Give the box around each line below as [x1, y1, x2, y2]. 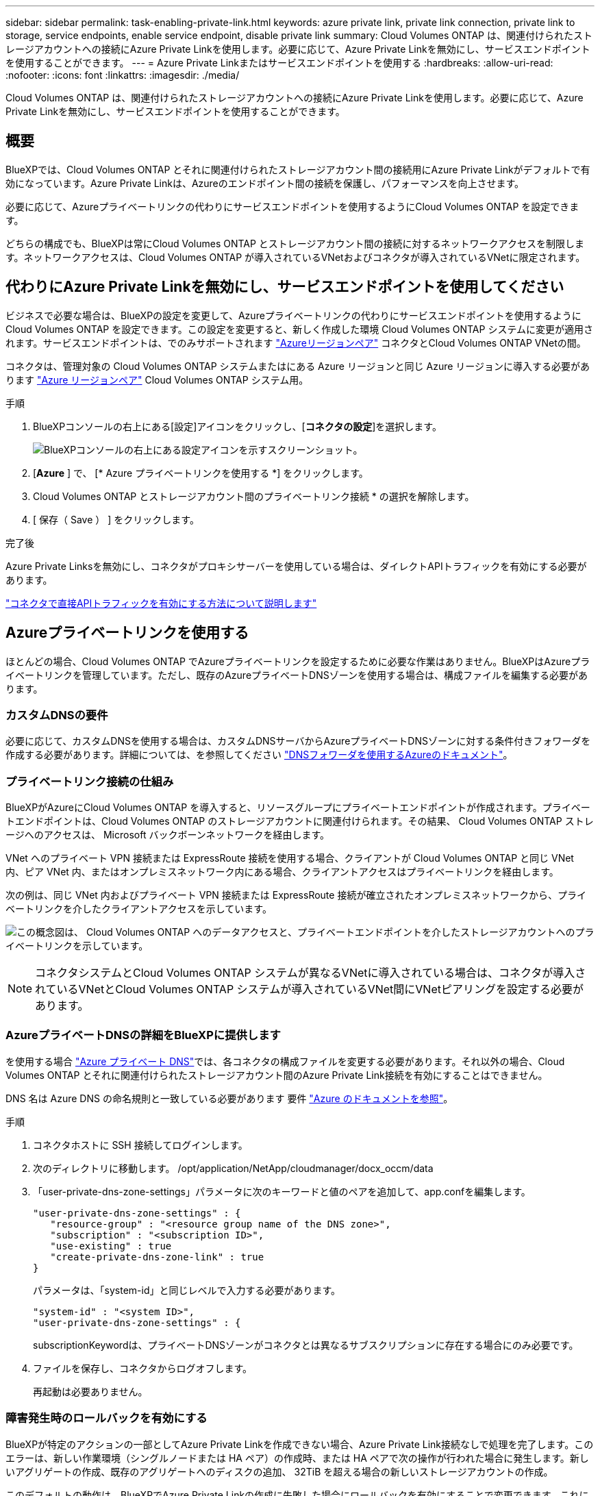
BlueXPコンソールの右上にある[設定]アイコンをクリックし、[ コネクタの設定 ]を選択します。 [33, 420, 442, 432]
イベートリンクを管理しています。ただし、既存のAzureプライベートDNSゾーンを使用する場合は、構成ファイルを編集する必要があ [5, 669, 588, 681]
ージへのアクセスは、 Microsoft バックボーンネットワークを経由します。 [5, 829, 330, 841]
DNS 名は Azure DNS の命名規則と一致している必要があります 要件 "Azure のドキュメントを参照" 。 [5, 1092, 453, 1104]
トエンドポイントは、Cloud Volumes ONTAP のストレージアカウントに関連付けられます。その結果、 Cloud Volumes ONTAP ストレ [5, 815, 594, 827]
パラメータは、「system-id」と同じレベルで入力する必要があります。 [33, 1284, 341, 1296]
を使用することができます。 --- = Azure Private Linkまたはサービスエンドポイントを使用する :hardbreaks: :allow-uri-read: [5, 57, 553, 68]
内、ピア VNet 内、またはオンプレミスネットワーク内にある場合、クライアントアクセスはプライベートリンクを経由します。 [5, 866, 559, 878]
